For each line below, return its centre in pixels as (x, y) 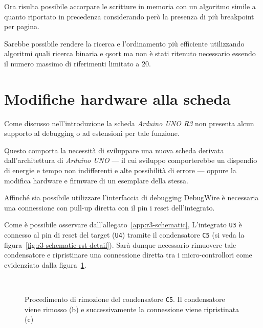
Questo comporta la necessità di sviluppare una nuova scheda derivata (114, 150)
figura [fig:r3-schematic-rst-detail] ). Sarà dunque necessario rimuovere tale (120, 244)
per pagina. (22, 26)
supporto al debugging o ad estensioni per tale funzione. (92, 133)
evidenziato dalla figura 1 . (45, 264)
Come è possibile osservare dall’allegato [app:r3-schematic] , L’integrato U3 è (123, 225)
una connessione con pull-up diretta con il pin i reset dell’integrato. (109, 207)
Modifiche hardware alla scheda (117, 98)
